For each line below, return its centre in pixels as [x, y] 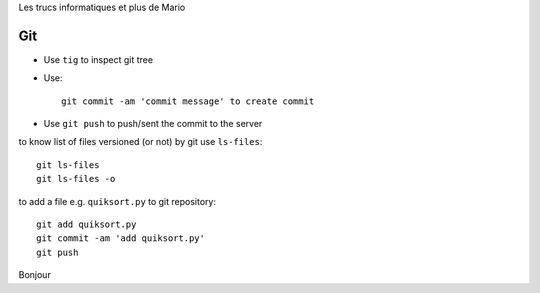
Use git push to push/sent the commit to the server [153, 124]
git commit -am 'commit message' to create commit [188, 101]
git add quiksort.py [86, 224]
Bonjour [35, 275]
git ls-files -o [76, 179]
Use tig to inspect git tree [98, 59]
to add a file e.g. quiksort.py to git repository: [117, 201]
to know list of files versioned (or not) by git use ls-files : [140, 142]
